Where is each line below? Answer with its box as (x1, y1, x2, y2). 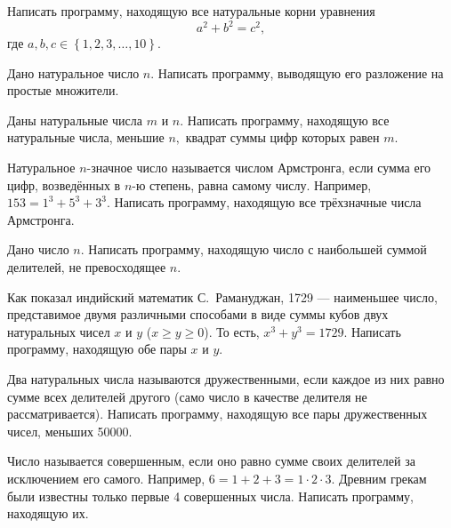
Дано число (7, 240, 69, 259)
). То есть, (204, 322, 260, 340)
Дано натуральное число (7, 63, 140, 82)
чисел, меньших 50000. (7, 421, 133, 440)
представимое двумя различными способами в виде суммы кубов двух (7, 305, 389, 324)
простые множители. (7, 81, 119, 100)
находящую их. (7, 504, 89, 523)
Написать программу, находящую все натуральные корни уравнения (7, 2, 375, 20)
